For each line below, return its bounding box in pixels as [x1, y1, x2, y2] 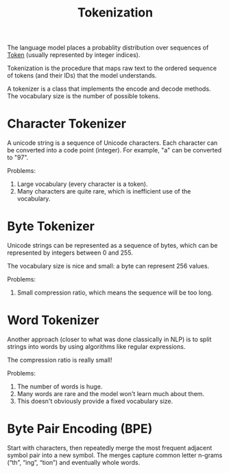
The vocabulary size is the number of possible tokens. [7, 92, 160, 100]
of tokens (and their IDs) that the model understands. [7, 71, 157, 80]
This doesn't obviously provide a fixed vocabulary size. [16, 397, 173, 405]
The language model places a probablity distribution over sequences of [7, 43, 209, 52]
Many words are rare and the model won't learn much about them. [16, 390, 204, 397]
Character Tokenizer [7, 116, 127, 132]
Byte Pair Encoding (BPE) [7, 421, 153, 437]
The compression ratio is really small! [7, 356, 112, 364]
